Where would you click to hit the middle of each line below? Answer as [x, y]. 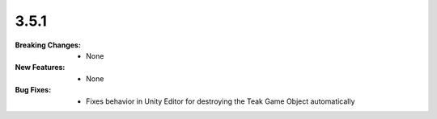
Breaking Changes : [48, 45]
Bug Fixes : [33, 90]
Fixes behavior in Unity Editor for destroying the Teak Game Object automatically [221, 101]
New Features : [40, 68]
